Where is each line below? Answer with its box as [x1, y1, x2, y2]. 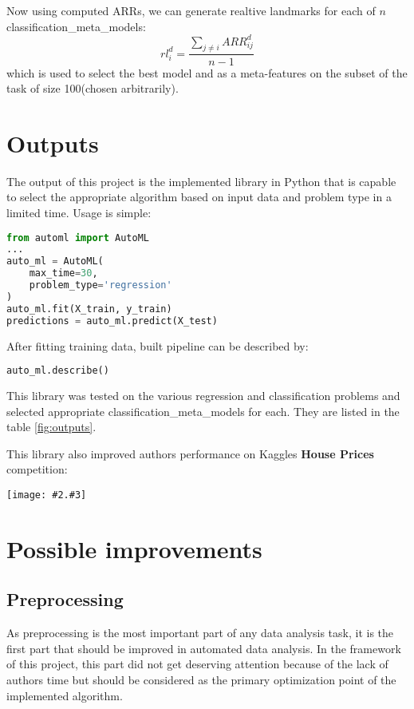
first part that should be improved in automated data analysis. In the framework [6, 640, 401, 656]
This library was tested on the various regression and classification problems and [6, 387, 400, 404]
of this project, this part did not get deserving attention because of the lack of [6, 656, 388, 672]
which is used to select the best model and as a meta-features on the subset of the [6, 64, 408, 81]
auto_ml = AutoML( [6, 255, 104, 267]
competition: [6, 461, 68, 477]
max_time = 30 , [29, 267, 98, 279]
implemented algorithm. [6, 687, 123, 703]
